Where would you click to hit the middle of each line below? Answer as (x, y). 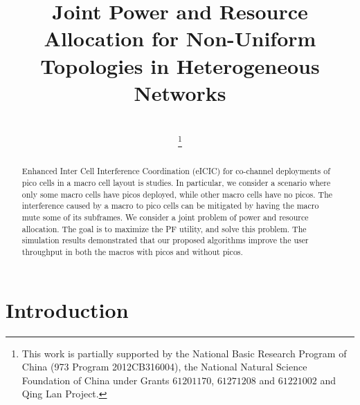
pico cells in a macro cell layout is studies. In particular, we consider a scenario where (176, 182)
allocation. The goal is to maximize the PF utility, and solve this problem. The (164, 228)
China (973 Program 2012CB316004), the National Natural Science (164, 367)
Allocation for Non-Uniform (180, 38)
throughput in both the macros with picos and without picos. (132, 251)
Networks (180, 92)
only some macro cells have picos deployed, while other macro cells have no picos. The (177, 194)
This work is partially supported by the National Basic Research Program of (184, 353)
